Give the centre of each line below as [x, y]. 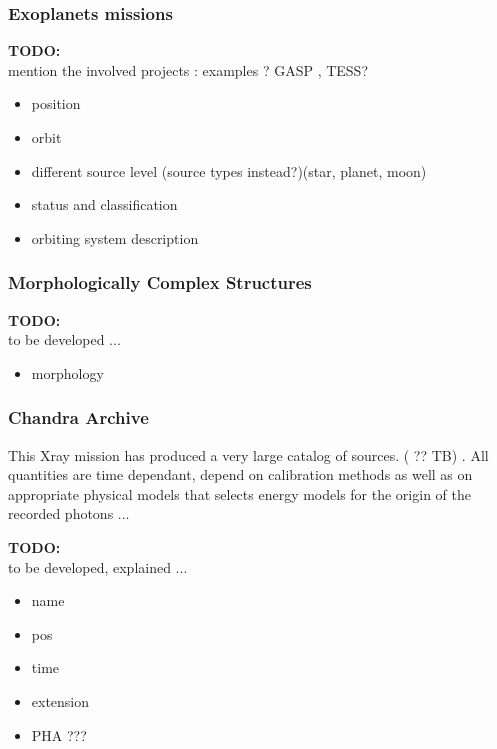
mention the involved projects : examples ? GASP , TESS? [188, 69]
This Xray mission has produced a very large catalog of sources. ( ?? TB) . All [248, 454]
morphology [67, 372]
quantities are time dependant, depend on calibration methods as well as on [240, 474]
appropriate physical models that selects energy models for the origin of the [239, 493]
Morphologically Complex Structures [160, 282]
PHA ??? [59, 734]
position [56, 103]
